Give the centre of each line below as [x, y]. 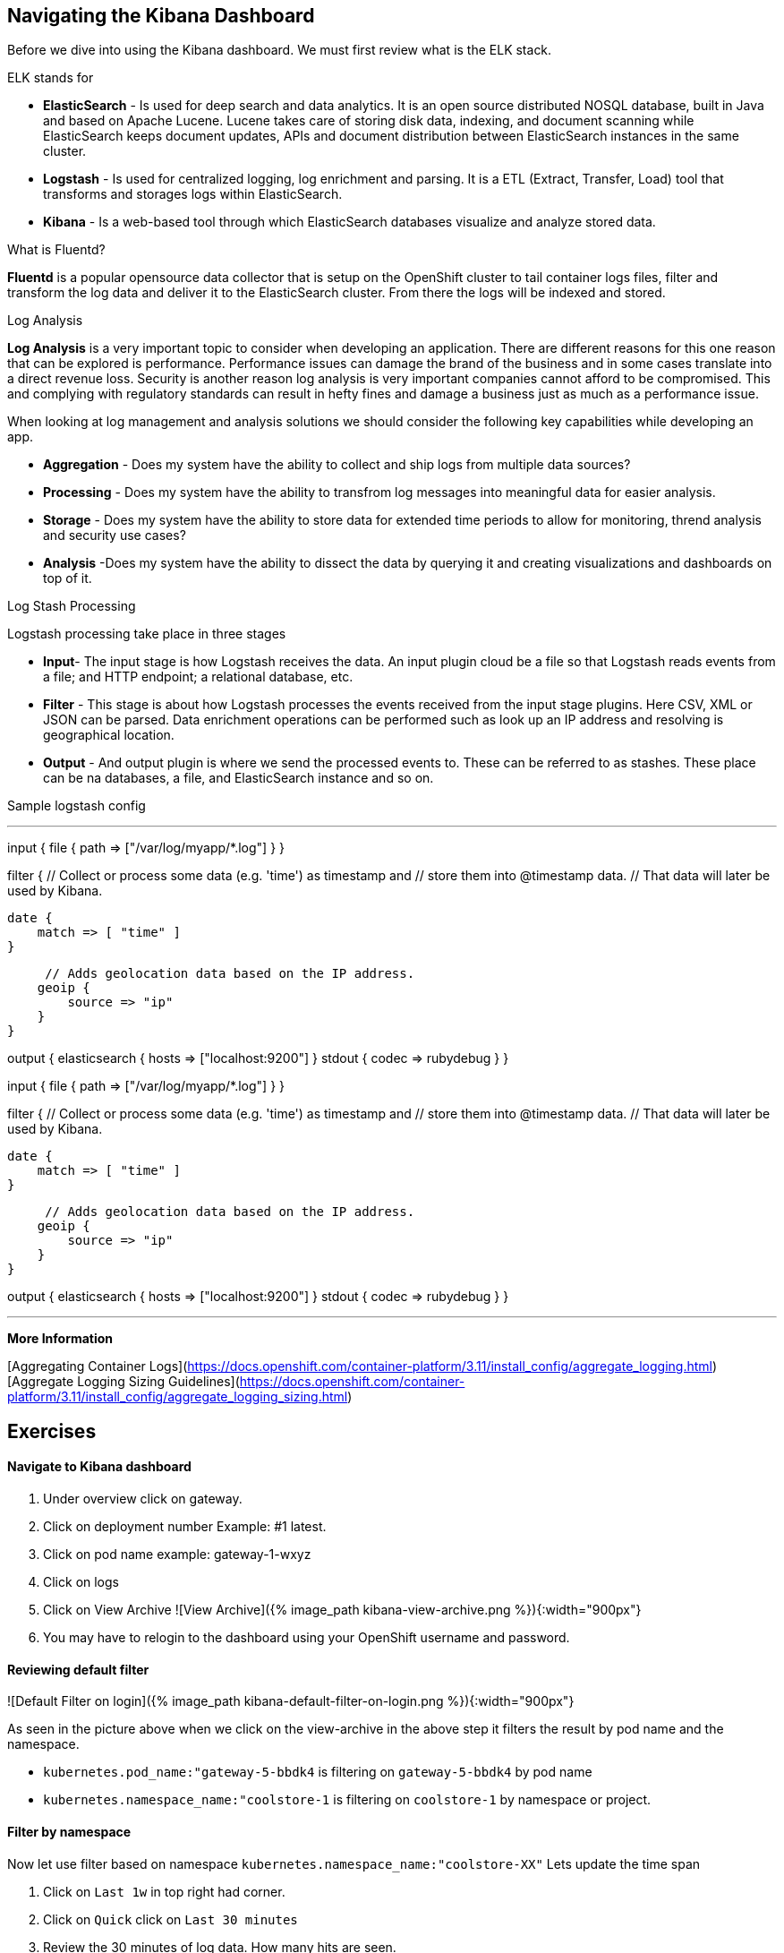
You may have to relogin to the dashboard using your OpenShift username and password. [307, 1638]
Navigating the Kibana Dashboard [161, 16]
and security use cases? [115, 535]
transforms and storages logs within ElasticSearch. [193, 194]
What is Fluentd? [56, 250]
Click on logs [81, 1582]
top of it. [68, 578]
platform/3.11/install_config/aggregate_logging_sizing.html [178, 1397]
